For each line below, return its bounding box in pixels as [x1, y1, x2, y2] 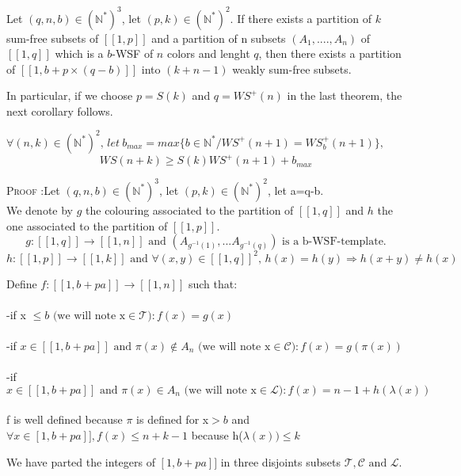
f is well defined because [6, 411, 123, 428]
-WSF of [112, 45, 154, 62]
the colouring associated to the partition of [86, 201, 294, 218]
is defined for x [136, 411, 209, 428]
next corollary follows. [6, 102, 113, 119]
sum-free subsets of [6, 29, 99, 46]
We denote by [6, 201, 73, 218]
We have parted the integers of [6, 453, 155, 470]
